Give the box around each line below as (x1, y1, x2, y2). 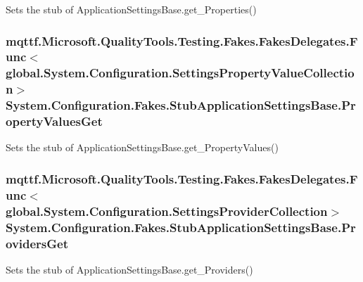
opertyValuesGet (6, 113, 103, 130)
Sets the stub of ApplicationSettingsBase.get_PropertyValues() (6, 140, 279, 155)
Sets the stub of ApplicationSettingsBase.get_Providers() (6, 262, 253, 276)
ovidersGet (6, 234, 69, 252)
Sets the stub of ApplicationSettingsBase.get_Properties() (6, 2, 257, 16)
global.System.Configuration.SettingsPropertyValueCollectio (6, 64, 355, 82)
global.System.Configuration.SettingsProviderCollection (6, 202, 328, 219)
